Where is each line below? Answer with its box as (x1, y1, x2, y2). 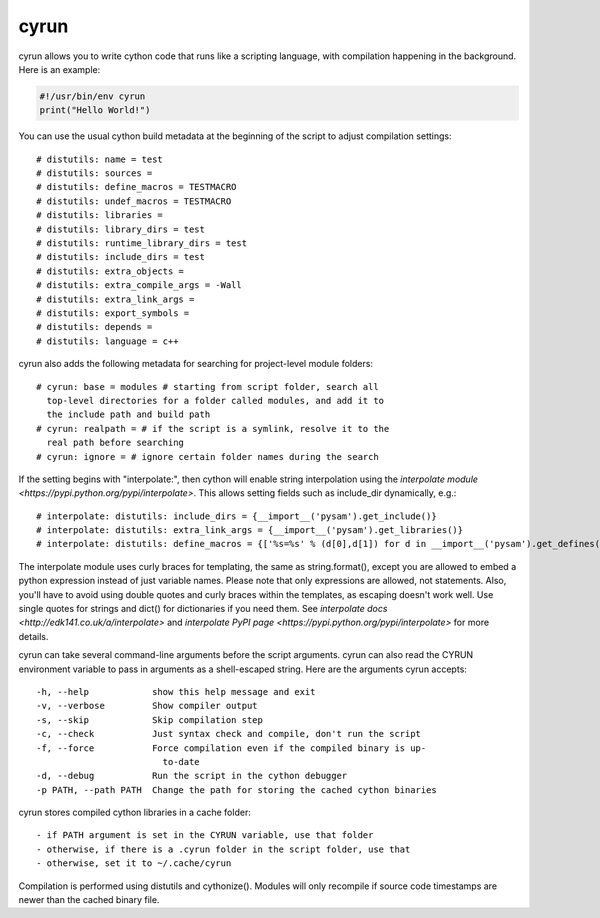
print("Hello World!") (39, 105, 151, 116)
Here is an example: (18, 63, 101, 75)
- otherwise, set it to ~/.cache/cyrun (36, 858, 232, 869)
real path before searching (46, 437, 185, 449)
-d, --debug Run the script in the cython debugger (36, 770, 348, 782)
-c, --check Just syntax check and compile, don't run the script (36, 728, 422, 740)
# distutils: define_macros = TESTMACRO (36, 181, 237, 193)
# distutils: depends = (36, 321, 153, 333)
